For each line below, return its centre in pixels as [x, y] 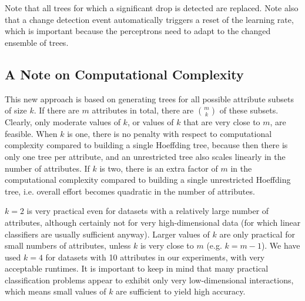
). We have [281, 245]
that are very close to [222, 122]
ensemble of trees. [37, 42]
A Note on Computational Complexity [124, 74]
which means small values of [56, 291]
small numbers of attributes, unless [68, 245]
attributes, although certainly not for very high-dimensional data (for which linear [153, 222]
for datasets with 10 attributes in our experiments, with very [155, 257]
